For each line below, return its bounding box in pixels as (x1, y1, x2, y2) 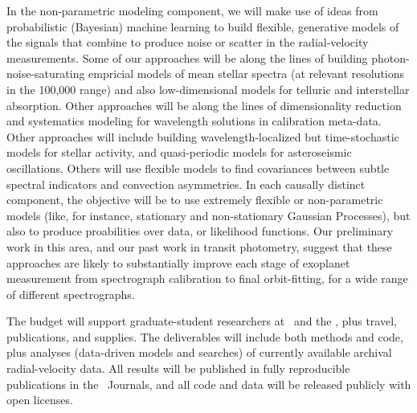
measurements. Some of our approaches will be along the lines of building (6, 49, 368, 66)
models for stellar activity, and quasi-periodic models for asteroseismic (6, 144, 352, 161)
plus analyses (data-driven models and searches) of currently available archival (6, 344, 392, 361)
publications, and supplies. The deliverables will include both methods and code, (6, 328, 403, 345)
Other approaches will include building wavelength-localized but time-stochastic (6, 128, 399, 145)
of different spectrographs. (6, 285, 135, 302)
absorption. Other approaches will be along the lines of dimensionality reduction (6, 96, 402, 113)
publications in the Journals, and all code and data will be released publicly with (6, 375, 411, 392)
